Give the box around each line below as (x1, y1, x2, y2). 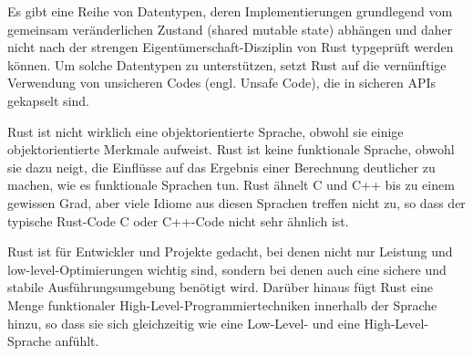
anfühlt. (55, 331, 99, 351)
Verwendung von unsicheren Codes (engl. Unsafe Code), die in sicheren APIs (7, 73, 437, 92)
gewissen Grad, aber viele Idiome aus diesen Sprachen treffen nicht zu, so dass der (7, 193, 466, 212)
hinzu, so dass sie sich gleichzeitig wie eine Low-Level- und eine (7, 313, 360, 332)
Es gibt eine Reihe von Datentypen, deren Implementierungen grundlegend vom (7, 2, 453, 20)
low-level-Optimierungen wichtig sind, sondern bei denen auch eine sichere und (7, 259, 447, 278)
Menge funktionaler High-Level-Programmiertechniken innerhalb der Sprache (7, 295, 437, 314)
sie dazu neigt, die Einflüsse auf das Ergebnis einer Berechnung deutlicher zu (7, 157, 436, 176)
